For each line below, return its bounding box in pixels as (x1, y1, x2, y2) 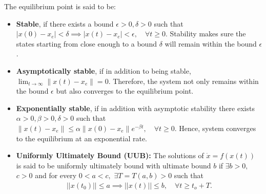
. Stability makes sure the (166, 28, 246, 39)
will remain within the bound (165, 38, 257, 49)
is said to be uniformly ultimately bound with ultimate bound (16, 160, 211, 170)
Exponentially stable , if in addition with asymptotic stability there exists (16, 102, 255, 113)
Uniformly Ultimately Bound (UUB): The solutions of (16, 150, 204, 161)
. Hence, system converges (174, 122, 256, 133)
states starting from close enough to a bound (16, 38, 157, 49)
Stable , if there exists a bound (16, 18, 114, 29)
